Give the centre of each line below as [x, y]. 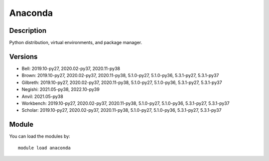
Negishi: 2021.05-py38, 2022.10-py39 [61, 89]
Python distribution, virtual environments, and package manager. [76, 43]
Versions [23, 56]
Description [28, 31]
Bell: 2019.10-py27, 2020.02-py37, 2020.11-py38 [71, 68]
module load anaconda [44, 148]
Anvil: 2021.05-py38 [42, 96]
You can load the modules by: [40, 136]
